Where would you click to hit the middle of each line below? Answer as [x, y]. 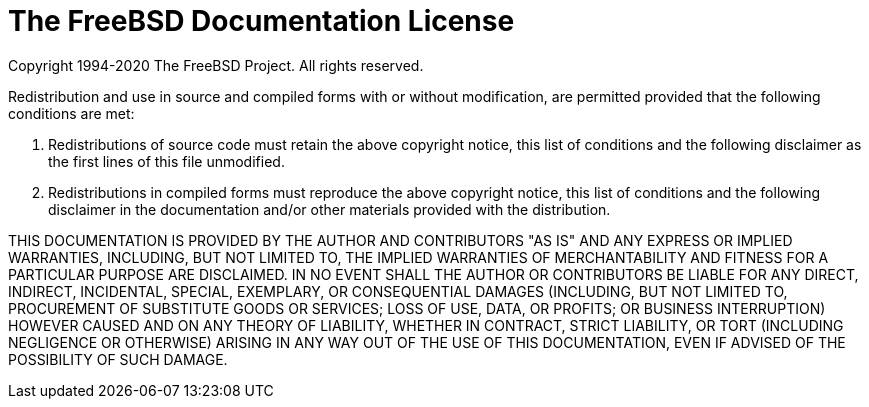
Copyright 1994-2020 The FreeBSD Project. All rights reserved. [216, 65]
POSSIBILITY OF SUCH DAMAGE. [118, 359]
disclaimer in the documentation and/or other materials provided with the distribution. [329, 209]
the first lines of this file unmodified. [166, 161]
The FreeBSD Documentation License [261, 21]
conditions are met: [71, 113]
